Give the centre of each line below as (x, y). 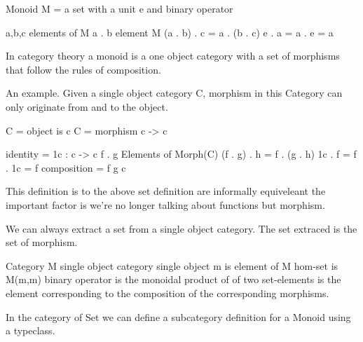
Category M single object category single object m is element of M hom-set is (172, 265)
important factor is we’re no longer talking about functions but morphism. (165, 204)
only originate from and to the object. (87, 106)
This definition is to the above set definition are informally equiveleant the (166, 191)
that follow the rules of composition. (83, 69)
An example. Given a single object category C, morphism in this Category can (174, 93)
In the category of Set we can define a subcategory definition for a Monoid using (178, 316)
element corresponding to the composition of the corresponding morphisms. (167, 293)
